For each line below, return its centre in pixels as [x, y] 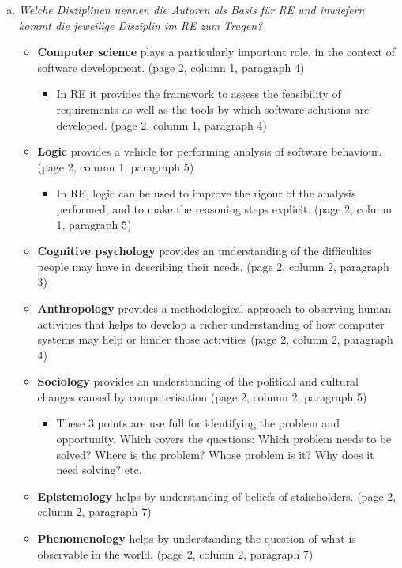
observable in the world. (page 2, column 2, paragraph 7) [175, 553]
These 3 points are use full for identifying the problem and [198, 423]
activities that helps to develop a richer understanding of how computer [211, 323]
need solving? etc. [99, 470]
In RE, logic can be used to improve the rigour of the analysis [206, 193]
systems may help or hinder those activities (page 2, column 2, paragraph [215, 339]
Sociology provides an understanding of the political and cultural [198, 381]
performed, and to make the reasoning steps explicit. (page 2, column [224, 208]
